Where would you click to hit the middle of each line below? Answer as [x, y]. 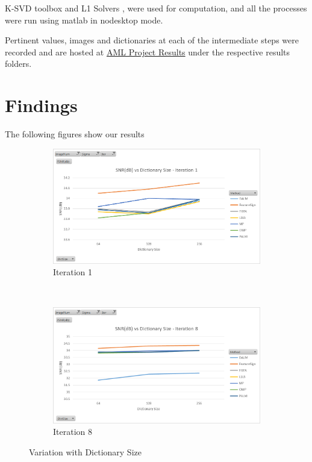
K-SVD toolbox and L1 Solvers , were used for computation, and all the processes [156, 8]
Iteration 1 [73, 272]
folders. [18, 64]
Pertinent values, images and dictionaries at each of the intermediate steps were [152, 40]
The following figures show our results [75, 134]
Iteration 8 [73, 432]
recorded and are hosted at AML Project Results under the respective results [148, 52]
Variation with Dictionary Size [85, 451]
